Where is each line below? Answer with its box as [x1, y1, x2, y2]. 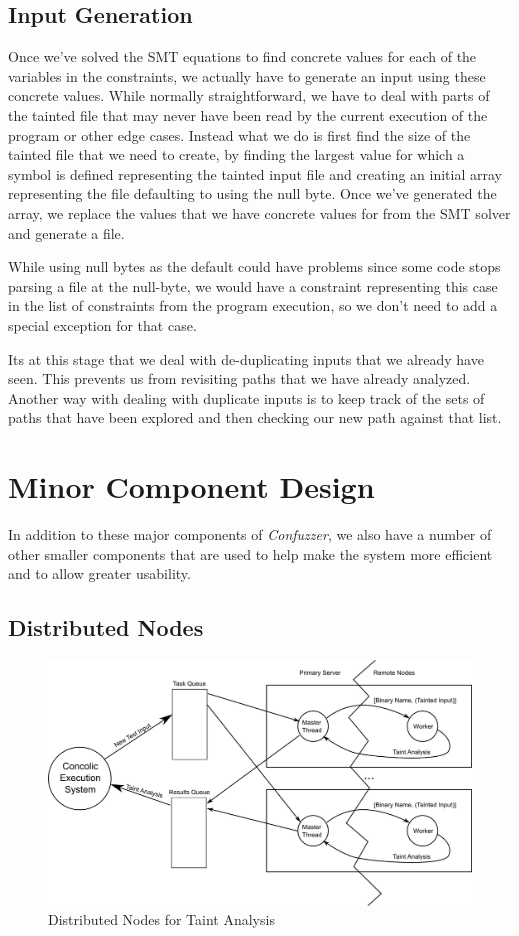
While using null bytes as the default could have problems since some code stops [8, 256, 501, 277]
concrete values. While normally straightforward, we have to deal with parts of [8, 85, 490, 106]
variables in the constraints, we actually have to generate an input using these [8, 65, 486, 86]
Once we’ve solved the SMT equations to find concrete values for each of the [8, 46, 477, 67]
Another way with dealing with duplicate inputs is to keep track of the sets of [8, 387, 485, 408]
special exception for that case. [8, 314, 197, 335]
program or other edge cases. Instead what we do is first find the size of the [8, 124, 471, 145]
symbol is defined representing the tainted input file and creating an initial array [8, 163, 502, 184]
